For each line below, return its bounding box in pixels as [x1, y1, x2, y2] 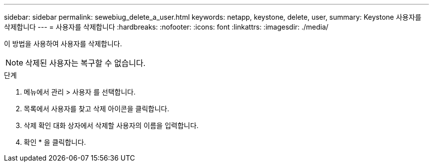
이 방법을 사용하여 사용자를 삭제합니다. [4, 39, 122, 48]
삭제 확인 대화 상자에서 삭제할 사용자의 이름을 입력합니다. [24, 121, 199, 130]
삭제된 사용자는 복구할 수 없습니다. [25, 58, 146, 68]
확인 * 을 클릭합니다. [24, 138, 86, 146]
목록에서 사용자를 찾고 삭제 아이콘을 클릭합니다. [24, 104, 170, 113]
